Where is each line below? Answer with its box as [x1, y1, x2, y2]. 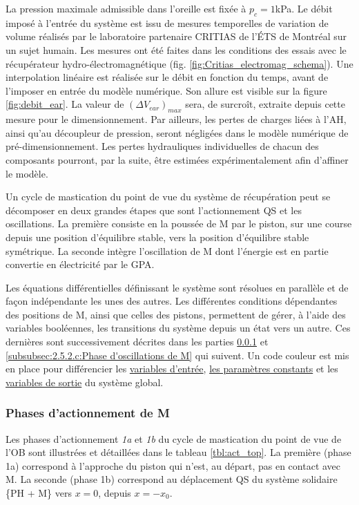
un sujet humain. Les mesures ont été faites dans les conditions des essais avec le [6, 42, 347, 57]
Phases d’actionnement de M [6, 404, 170, 421]
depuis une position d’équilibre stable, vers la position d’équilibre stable [6, 229, 309, 244]
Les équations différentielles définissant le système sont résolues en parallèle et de [6, 280, 349, 294]
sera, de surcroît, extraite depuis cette [185, 97, 345, 111]
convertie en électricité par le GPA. [6, 257, 155, 271]
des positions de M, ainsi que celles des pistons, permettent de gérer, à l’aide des [6, 307, 346, 321]
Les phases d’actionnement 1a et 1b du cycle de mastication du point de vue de [6, 431, 342, 446]
